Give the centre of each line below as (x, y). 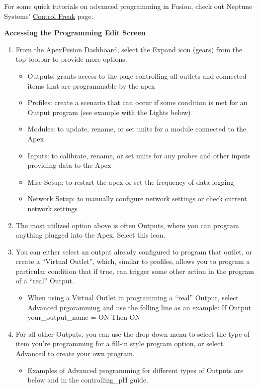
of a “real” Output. (45, 281)
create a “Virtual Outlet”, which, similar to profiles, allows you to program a (133, 261)
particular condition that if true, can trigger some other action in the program (135, 271)
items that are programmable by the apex (91, 85)
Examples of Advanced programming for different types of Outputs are (135, 370)
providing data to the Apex (69, 165)
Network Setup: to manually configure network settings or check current (137, 198)
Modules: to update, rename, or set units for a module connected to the (137, 129)
